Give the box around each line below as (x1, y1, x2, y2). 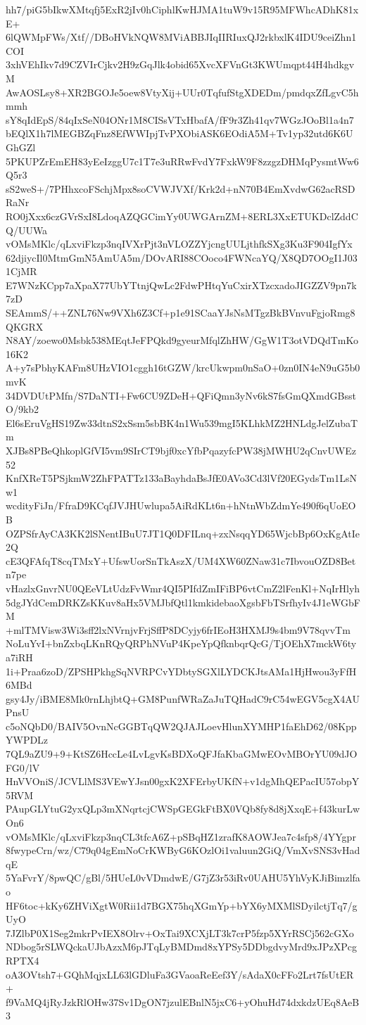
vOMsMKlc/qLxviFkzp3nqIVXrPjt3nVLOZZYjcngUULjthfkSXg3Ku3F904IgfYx (6, 236, 353, 251)
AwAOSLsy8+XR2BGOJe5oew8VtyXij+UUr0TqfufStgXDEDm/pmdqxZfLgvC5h (6, 84, 359, 99)
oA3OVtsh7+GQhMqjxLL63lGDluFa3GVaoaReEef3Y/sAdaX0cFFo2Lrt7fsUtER (6, 967, 354, 981)
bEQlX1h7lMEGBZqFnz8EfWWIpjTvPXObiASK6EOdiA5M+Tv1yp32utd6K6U (6, 126, 353, 141)
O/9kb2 (6, 402, 39, 416)
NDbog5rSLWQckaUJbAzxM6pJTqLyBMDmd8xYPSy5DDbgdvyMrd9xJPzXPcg (6, 939, 357, 954)
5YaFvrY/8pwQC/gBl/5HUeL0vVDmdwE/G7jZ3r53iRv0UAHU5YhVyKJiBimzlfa (6, 870, 360, 885)
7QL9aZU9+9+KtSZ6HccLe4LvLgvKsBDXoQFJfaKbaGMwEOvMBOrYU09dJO (6, 746, 358, 761)
